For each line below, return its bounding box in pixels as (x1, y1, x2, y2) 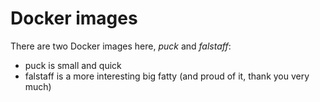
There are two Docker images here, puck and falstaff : (10, 40, 232, 52)
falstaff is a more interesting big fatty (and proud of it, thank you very (24, 70, 310, 82)
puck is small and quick (24, 59, 122, 71)
